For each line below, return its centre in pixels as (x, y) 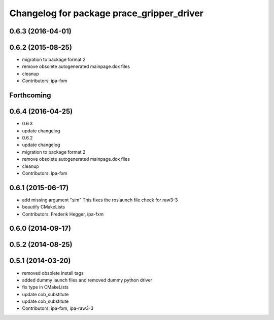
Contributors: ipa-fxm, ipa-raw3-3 (58, 308)
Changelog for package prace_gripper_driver (107, 13)
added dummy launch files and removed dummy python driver (87, 280)
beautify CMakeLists (44, 207)
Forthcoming (30, 96)
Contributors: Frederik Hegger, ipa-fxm (63, 214)
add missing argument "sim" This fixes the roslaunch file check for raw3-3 (100, 200)
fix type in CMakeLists (45, 287)
